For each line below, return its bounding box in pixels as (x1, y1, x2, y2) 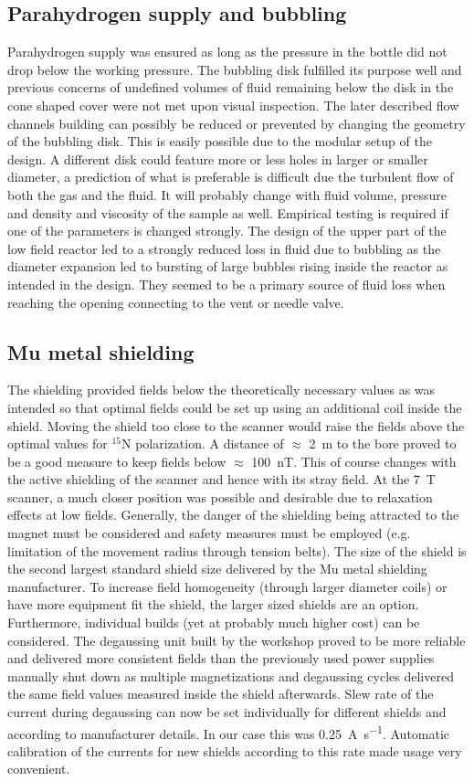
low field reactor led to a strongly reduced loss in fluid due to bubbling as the (7, 238, 441, 258)
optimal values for (7, 434, 108, 453)
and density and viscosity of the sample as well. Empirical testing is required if (7, 203, 448, 222)
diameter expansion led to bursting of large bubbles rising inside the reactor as (7, 257, 448, 276)
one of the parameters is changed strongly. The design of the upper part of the (7, 221, 447, 240)
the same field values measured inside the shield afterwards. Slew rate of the (7, 684, 434, 703)
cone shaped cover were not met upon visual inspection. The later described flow (7, 95, 459, 114)
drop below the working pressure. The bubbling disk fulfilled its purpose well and (7, 59, 462, 79)
